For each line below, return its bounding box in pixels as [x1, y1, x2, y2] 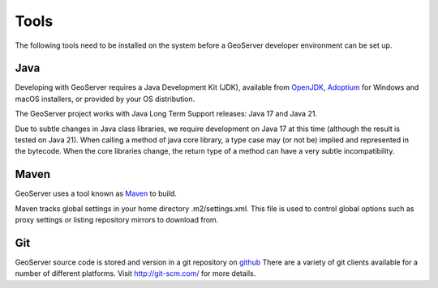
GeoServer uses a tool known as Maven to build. [15, 188, 178, 198]
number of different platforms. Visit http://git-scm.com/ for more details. [15, 269, 256, 278]
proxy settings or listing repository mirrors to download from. [15, 215, 219, 225]
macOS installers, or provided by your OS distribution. [15, 94, 195, 104]
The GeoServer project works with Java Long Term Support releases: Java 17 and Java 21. [15, 109, 318, 119]
